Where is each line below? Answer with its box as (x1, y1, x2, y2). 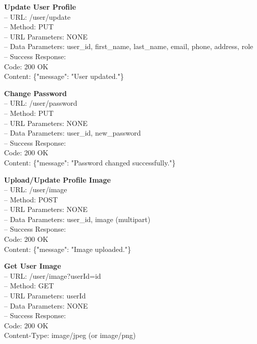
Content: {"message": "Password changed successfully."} (4, 157, 176, 167)
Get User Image (4, 261, 61, 271)
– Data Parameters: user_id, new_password (4, 127, 141, 138)
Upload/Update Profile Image (4, 174, 111, 185)
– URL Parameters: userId (4, 290, 86, 301)
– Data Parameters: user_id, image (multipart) (4, 213, 151, 224)
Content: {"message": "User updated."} (4, 71, 124, 81)
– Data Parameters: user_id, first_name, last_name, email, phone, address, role (4, 41, 253, 52)
